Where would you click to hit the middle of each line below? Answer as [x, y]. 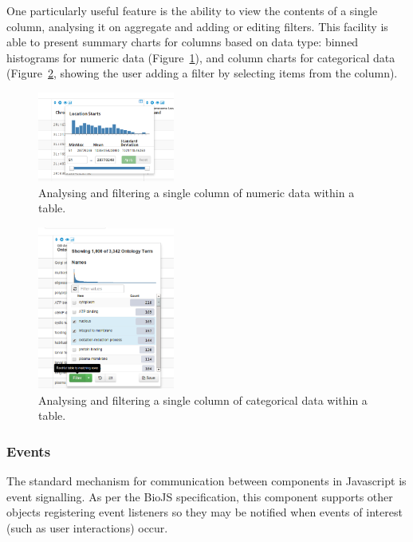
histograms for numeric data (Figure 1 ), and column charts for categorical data [201, 57]
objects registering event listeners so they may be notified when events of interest [205, 512]
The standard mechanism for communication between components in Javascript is [206, 481]
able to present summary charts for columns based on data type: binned [183, 42]
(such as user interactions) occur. [87, 527]
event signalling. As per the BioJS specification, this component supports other [200, 496]
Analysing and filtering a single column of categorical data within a [203, 400]
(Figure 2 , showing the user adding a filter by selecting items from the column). [202, 73]
